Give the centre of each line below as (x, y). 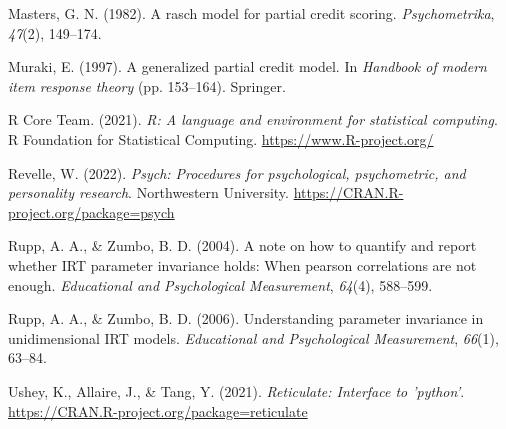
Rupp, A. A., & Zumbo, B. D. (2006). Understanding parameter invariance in (246, 318)
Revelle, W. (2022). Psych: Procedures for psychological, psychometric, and (237, 172)
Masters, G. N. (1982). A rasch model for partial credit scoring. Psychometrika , (251, 13)
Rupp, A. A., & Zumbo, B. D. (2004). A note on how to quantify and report (242, 245)
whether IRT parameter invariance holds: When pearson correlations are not (242, 264)
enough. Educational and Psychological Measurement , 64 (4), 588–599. (220, 284)
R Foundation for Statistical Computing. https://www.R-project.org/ (221, 138)
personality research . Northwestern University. (148, 192)
